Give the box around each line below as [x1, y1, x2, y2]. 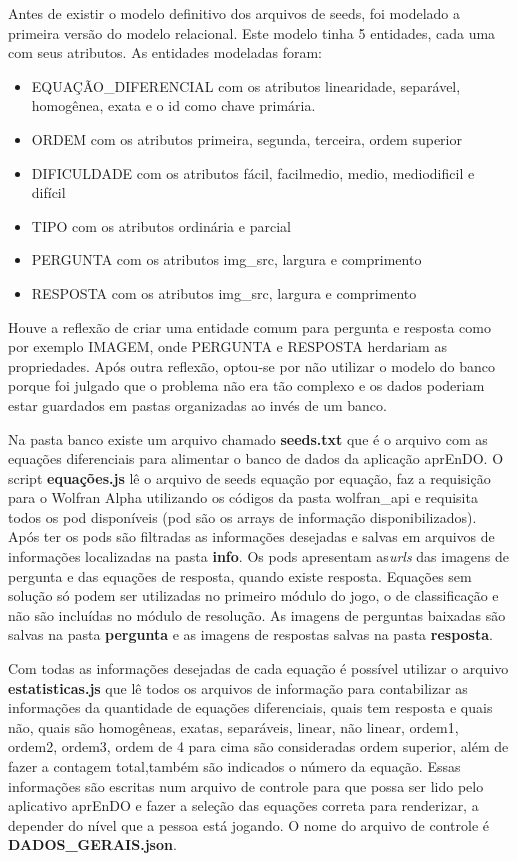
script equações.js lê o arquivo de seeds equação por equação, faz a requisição [8, 467, 491, 488]
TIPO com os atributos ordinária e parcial [31, 215, 291, 236]
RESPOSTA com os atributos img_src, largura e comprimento [31, 282, 417, 303]
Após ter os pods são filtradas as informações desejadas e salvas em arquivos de [8, 526, 495, 547]
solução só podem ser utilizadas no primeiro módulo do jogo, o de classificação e [8, 585, 499, 606]
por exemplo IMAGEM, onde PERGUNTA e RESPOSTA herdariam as [8, 336, 447, 357]
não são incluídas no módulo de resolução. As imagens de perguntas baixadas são [8, 604, 506, 625]
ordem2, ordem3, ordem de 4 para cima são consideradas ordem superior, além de [8, 736, 509, 757]
